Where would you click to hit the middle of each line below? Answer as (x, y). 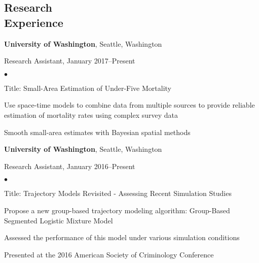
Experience (34, 22)
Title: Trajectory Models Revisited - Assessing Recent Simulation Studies (118, 193)
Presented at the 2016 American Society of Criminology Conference (109, 254)
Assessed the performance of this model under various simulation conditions (122, 237)
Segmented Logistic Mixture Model (59, 220)
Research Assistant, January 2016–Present (70, 166)
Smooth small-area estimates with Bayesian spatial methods (97, 132)
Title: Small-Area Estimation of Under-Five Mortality (88, 88)
